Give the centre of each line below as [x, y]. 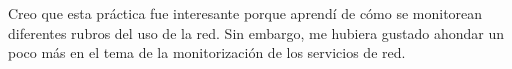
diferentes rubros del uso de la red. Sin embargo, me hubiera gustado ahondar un [256, 32]
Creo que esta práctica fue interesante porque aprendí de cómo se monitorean [245, 13]
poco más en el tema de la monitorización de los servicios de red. [207, 52]
